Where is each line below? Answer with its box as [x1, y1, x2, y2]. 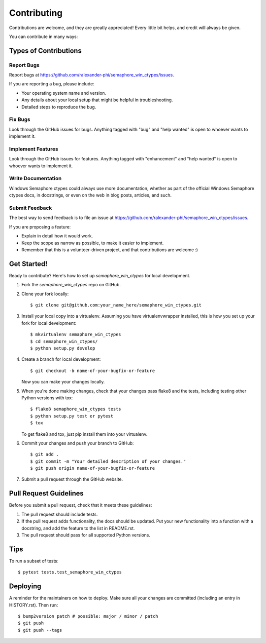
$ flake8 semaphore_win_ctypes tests [30, 406, 122, 412]
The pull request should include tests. [21, 511, 98, 517]
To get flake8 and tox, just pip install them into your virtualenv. [21, 431, 148, 437]
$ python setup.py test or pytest [30, 413, 113, 419]
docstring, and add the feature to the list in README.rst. [21, 525, 135, 531]
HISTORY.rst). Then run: [9, 602, 58, 608]
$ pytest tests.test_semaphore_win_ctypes [18, 569, 122, 575]
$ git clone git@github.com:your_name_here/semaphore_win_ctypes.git [30, 303, 202, 308]
